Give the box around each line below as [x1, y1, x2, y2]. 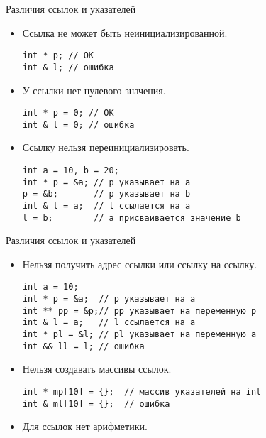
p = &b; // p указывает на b [22, 189, 191, 199]
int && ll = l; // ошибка [22, 341, 145, 351]
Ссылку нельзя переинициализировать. [22, 140, 189, 155]
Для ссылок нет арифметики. [22, 419, 148, 434]
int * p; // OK [22, 50, 94, 61]
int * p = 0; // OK [22, 108, 114, 119]
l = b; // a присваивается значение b [22, 212, 241, 223]
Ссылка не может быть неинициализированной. [22, 25, 228, 40]
